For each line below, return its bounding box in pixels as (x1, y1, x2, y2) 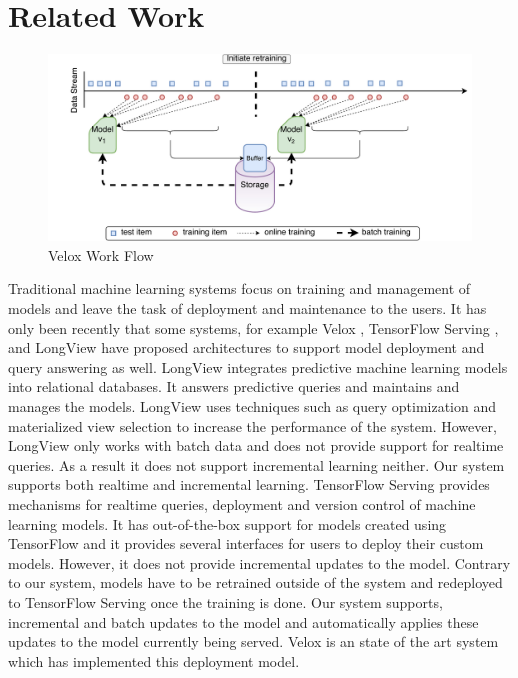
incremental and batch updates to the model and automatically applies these (8, 611, 479, 632)
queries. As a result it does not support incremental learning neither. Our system (8, 454, 505, 475)
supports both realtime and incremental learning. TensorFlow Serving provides (8, 474, 490, 495)
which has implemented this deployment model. (8, 650, 300, 671)
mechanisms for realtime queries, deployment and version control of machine (8, 494, 476, 514)
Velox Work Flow (48, 244, 154, 265)
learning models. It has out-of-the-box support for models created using (8, 513, 447, 534)
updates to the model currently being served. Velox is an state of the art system (8, 631, 499, 652)
